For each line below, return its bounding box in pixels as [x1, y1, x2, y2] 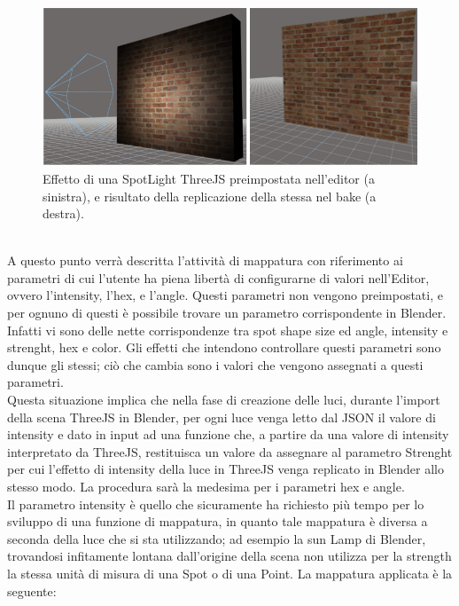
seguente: [7, 581, 57, 600]
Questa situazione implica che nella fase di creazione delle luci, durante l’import [7, 390, 440, 409]
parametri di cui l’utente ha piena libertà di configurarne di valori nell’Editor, [7, 268, 430, 287]
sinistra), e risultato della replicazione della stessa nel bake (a [43, 186, 377, 205]
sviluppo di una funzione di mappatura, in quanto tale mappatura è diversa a [7, 512, 428, 531]
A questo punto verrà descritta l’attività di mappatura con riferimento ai [7, 251, 403, 270]
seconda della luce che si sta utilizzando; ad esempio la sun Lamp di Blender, [7, 529, 426, 547]
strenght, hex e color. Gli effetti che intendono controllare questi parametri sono [7, 338, 441, 357]
